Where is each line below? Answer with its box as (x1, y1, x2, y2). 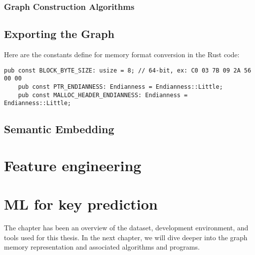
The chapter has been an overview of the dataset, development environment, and (4, 222, 249, 233)
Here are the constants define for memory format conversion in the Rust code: (4, 49, 240, 60)
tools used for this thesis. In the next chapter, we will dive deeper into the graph (4, 232, 248, 242)
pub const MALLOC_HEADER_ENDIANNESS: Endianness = (18, 91, 188, 99)
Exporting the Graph (4, 26, 114, 41)
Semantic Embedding (4, 121, 114, 137)
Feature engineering (4, 155, 142, 175)
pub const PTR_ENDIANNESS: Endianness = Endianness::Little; (18, 83, 223, 90)
